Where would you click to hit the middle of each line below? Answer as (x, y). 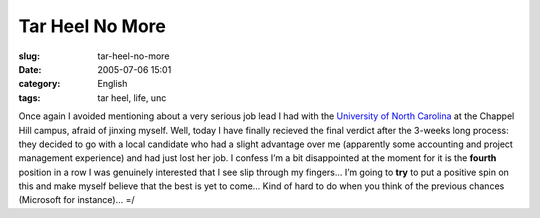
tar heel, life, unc (132, 97)
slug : (29, 56)
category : (39, 84)
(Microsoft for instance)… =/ (76, 200)
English (112, 84)
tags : (29, 97)
